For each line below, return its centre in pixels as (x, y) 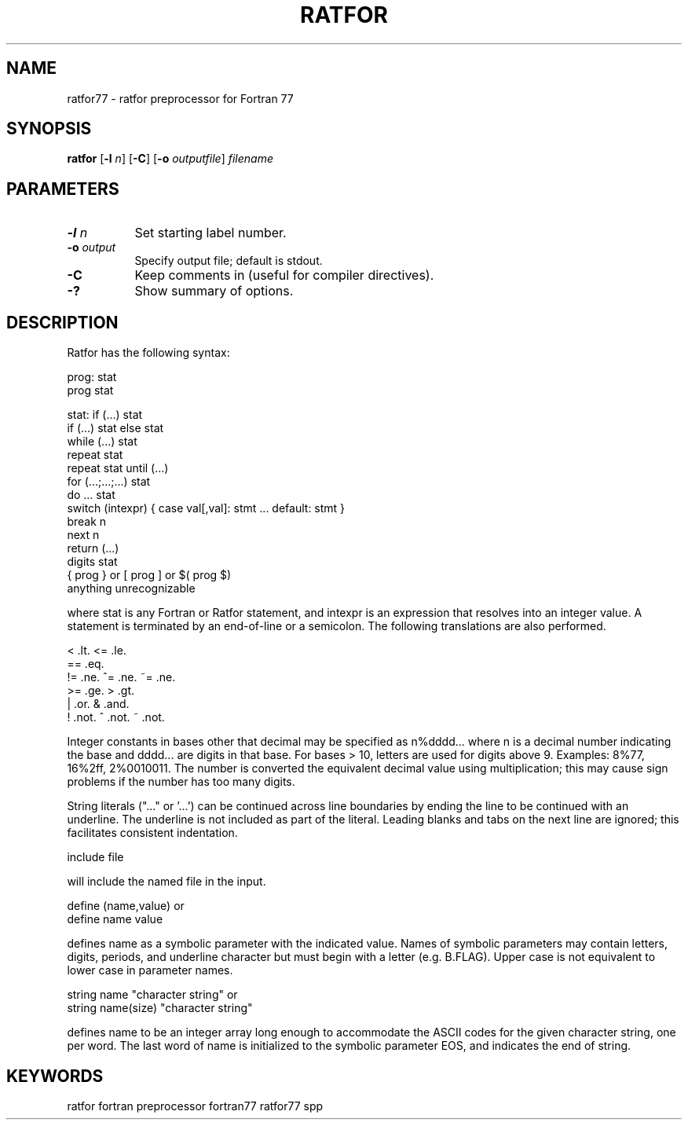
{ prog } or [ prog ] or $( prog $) (149, 575)
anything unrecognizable (131, 589)
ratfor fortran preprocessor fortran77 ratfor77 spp (195, 1106)
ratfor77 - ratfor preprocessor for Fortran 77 (180, 98)
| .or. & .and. (98, 704)
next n (83, 535)
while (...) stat (102, 442)
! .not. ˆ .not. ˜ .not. (116, 717)
